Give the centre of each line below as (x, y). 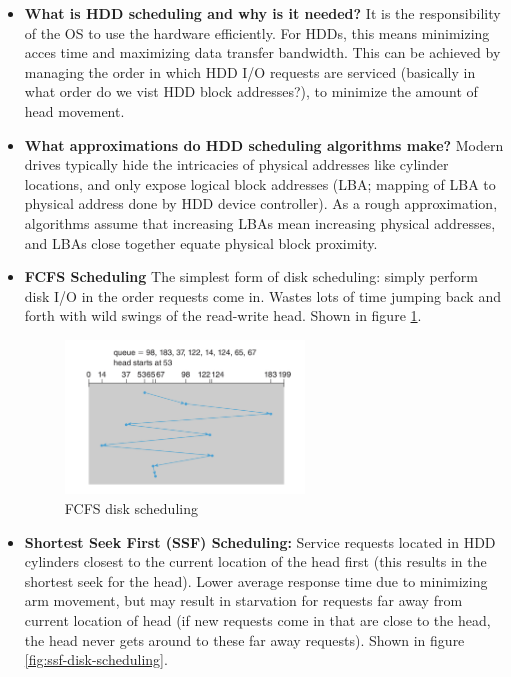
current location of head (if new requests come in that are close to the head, (257, 619)
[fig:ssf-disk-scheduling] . (96, 659)
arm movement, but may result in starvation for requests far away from (243, 600)
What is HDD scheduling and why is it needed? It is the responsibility (262, 13)
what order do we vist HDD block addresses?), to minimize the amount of (251, 91)
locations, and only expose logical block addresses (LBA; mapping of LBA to (260, 183)
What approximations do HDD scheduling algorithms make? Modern (264, 144)
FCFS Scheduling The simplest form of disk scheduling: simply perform (251, 276)
